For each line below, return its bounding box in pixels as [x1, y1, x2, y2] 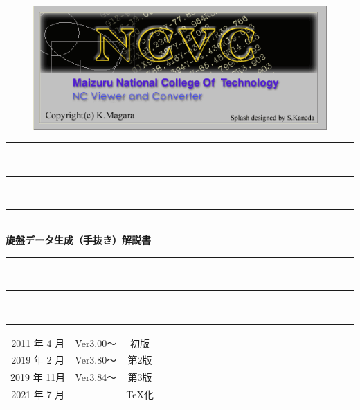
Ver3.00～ [75, 335, 117, 350]
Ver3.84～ [75, 370, 117, 384]
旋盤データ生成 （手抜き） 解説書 [6, 233, 151, 247]
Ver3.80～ [75, 353, 117, 367]
